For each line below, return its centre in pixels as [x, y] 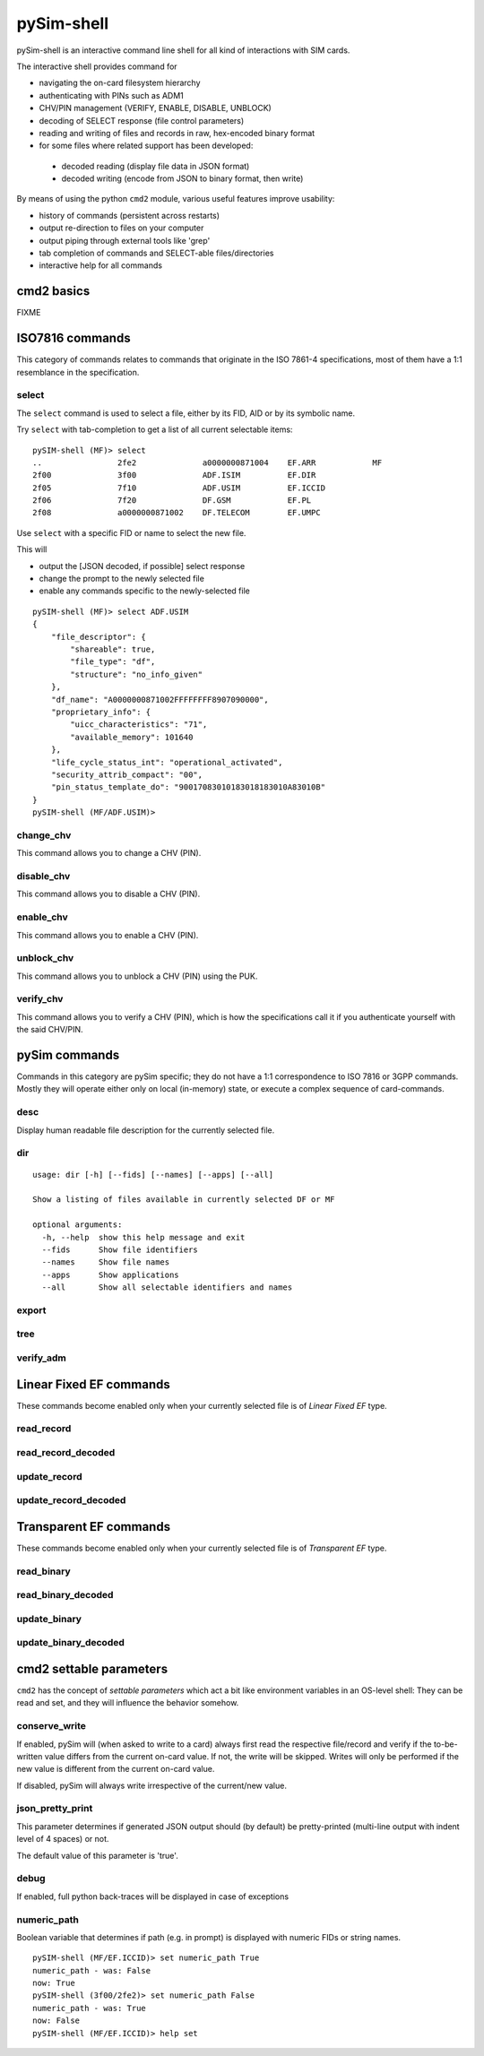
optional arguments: [78, 1225]
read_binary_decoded [65, 1595]
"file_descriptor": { [99, 637]
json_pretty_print [55, 1809]
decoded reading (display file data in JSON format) [156, 166]
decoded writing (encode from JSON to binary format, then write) [182, 178]
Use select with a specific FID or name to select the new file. [131, 532]
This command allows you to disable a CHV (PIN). [108, 894]
